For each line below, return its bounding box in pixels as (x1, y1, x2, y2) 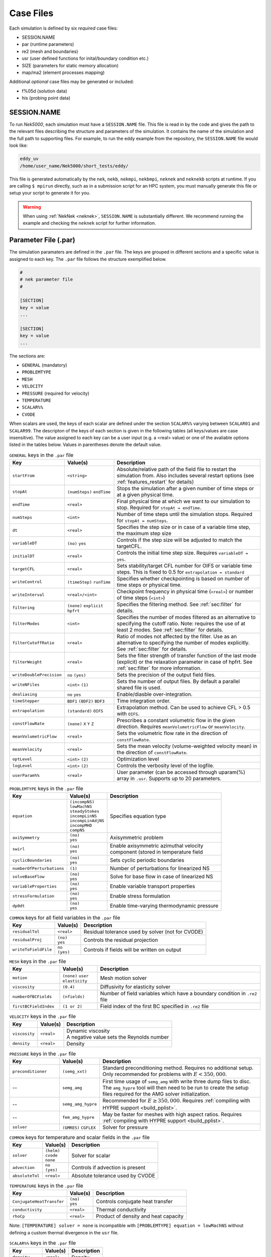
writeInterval (12, 592, 45, 597)
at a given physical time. (116, 491, 174, 498)
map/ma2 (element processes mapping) (22, 69, 105, 75)
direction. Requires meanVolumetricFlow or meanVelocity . (116, 723, 246, 730)
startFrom (12, 473, 35, 478)
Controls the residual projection (83, 936, 158, 943)
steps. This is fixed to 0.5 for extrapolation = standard (116, 569, 244, 576)
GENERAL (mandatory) (22, 362, 68, 368)
